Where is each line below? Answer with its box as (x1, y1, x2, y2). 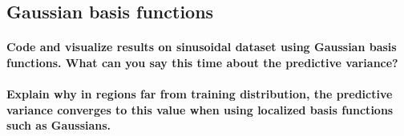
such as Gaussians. (6, 117, 111, 134)
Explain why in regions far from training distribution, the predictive (6, 86, 393, 102)
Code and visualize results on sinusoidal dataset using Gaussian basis (6, 38, 397, 55)
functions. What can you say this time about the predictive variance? (6, 54, 398, 70)
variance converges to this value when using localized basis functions (6, 101, 394, 118)
